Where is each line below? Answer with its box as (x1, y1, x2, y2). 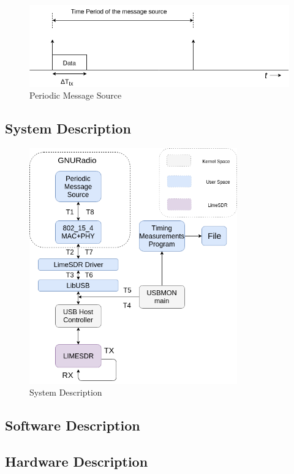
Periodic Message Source (29, 89, 122, 102)
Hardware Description (5, 451, 148, 470)
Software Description (5, 416, 140, 435)
